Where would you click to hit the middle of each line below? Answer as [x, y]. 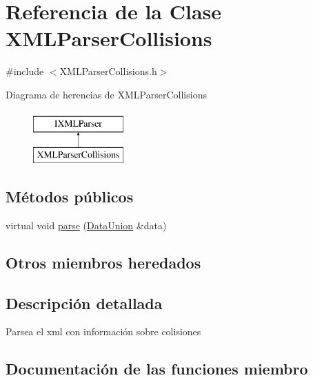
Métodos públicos [70, 197]
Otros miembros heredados [103, 262]
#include [25, 71]
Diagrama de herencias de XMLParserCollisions [106, 94]
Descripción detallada [84, 303]
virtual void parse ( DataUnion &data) [86, 225]
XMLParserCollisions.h [108, 71]
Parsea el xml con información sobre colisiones [103, 331]
